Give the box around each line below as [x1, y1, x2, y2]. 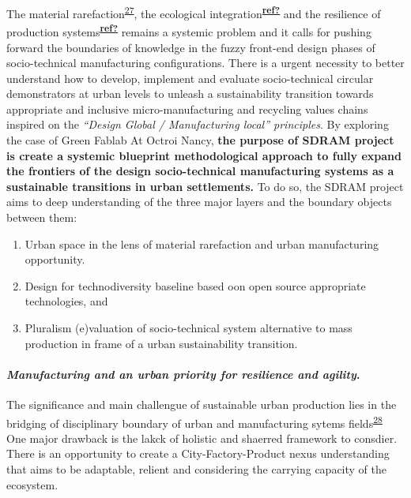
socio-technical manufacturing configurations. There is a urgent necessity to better [6, 54, 405, 71]
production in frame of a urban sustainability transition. [25, 335, 298, 351]
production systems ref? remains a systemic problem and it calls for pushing [6, 21, 371, 39]
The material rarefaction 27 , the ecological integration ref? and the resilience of [6, 3, 381, 21]
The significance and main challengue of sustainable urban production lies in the [6, 395, 397, 412]
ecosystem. [6, 476, 58, 492]
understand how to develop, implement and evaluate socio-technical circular [6, 69, 374, 86]
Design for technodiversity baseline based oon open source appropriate [25, 277, 366, 294]
